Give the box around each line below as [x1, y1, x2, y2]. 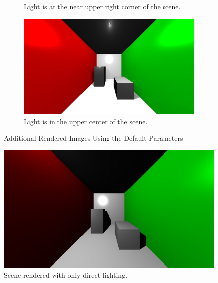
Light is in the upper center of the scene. [24, 116, 148, 126]
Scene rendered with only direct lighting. [4, 269, 128, 280]
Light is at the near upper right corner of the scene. [24, 1, 181, 11]
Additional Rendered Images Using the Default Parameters [4, 133, 183, 143]
